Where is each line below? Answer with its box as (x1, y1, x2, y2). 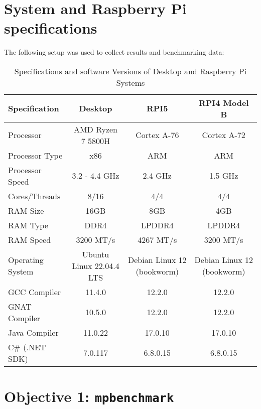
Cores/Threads (8, 190, 61, 202)
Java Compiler (8, 326, 59, 338)
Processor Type (8, 149, 63, 161)
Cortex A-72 (202, 129, 245, 141)
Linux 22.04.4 (72, 259, 119, 271)
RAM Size (8, 204, 44, 216)
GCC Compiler (8, 286, 61, 298)
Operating (8, 254, 44, 266)
